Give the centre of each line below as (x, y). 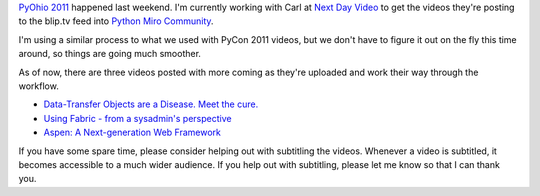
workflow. (38, 86)
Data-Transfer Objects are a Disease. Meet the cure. (151, 104)
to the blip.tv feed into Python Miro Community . (116, 21)
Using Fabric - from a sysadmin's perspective (137, 118)
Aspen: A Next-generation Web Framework (132, 132)
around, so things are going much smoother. (110, 54)
